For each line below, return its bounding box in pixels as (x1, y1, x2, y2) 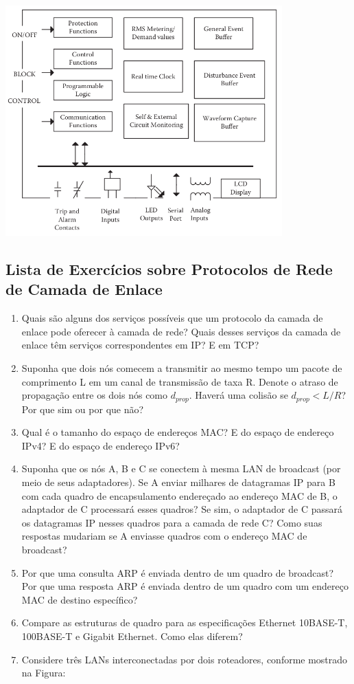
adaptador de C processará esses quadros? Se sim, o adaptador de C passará (21, 502, 342, 516)
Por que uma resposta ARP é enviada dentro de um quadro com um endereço (21, 579, 349, 593)
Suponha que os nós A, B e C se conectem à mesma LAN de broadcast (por (21, 461, 341, 476)
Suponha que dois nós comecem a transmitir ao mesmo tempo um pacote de (21, 361, 342, 375)
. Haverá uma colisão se (189, 388, 288, 402)
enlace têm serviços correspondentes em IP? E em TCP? (21, 338, 259, 352)
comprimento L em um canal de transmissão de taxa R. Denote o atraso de (21, 374, 338, 388)
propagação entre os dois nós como (21, 388, 168, 402)
